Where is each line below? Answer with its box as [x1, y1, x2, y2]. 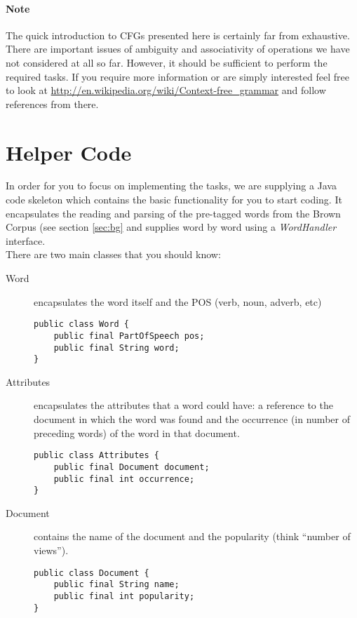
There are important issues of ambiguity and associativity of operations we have [6, 41, 350, 56]
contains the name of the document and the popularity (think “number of [34, 529, 351, 544]
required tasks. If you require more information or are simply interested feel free [6, 69, 349, 83]
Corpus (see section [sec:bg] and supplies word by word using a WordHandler [6, 220, 337, 234]
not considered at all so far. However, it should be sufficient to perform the [6, 55, 328, 69]
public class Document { [34, 567, 149, 578]
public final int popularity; [53, 591, 195, 601]
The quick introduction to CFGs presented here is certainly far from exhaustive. [6, 27, 350, 42]
